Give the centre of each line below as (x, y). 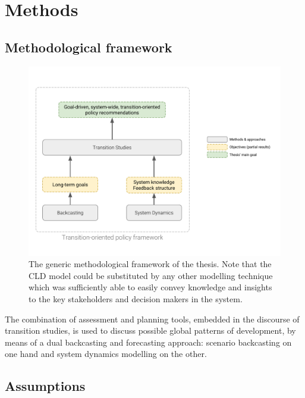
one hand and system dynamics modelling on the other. (106, 354)
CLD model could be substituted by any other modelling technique (151, 275)
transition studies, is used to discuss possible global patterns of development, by (150, 330)
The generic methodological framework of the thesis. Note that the (150, 264)
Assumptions (45, 386)
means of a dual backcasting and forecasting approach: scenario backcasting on (148, 342)
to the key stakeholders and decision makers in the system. (136, 298)
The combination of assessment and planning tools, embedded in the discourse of (152, 319)
